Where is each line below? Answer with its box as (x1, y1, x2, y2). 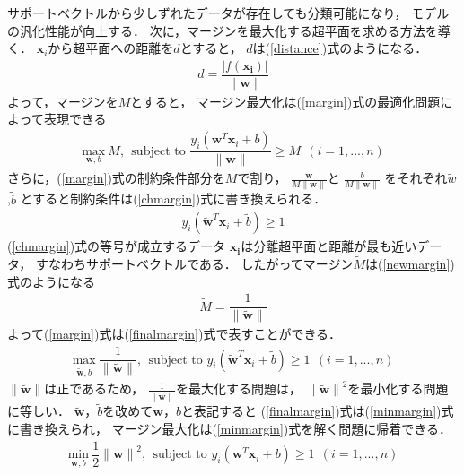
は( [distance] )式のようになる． (252, 39, 428, 57)
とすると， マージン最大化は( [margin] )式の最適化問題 (130, 91, 441, 110)
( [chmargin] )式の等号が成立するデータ (7, 237, 226, 255)
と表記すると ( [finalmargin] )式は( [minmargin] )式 (180, 402, 454, 420)
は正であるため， (44, 379, 144, 398)
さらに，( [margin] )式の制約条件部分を (7, 168, 225, 187)
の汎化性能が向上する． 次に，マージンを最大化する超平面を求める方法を (7, 21, 438, 39)
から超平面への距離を (48, 39, 174, 57)
